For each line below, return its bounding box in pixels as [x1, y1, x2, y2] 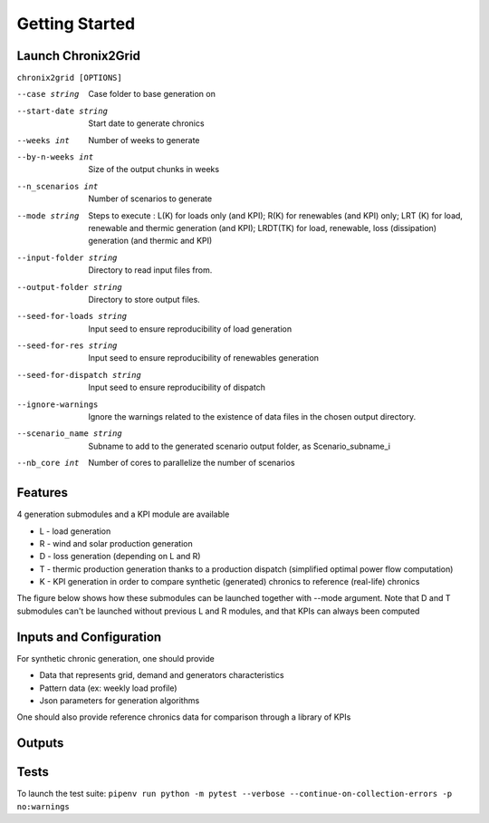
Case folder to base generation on [88, 89, 216, 100]
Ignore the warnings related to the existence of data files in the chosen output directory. [88, 411, 417, 422]
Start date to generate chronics [88, 118, 205, 129]
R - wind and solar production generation [39, 537, 194, 548]
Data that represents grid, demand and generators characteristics [39, 670, 284, 681]
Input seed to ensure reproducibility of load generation [88, 323, 292, 334]
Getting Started [16, 14, 136, 34]
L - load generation [39, 526, 111, 537]
